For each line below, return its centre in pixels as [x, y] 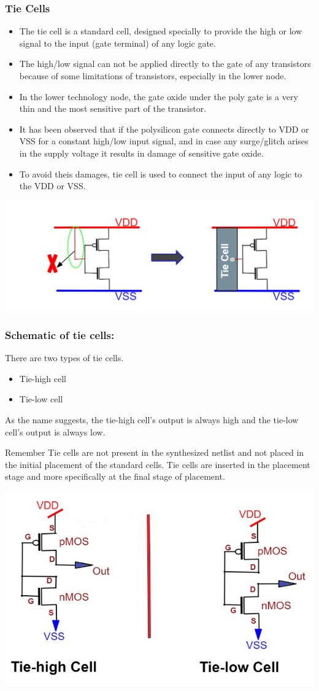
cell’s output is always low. [55, 431]
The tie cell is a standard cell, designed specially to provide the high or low [161, 31]
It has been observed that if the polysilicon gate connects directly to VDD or [164, 129]
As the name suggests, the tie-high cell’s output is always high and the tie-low [152, 419]
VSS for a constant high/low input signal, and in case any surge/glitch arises [164, 141]
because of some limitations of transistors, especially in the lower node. [153, 76]
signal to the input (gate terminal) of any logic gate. [117, 43]
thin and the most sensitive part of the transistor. [113, 108]
